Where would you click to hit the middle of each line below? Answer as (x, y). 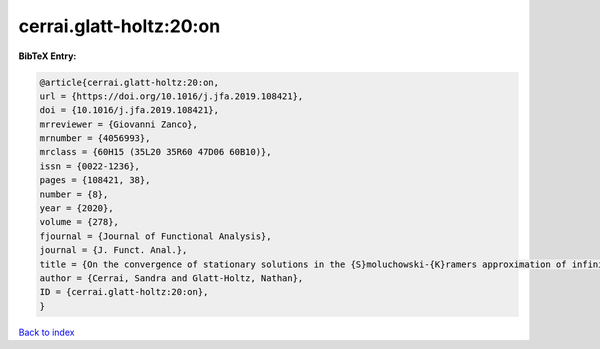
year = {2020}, (76, 208)
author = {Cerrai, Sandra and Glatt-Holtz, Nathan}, (171, 278)
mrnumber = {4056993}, (95, 138)
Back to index (46, 332)
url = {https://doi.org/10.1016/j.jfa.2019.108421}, (171, 96)
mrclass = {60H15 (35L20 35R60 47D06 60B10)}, (155, 152)
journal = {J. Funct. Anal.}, (113, 250)
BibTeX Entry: (47, 56)
